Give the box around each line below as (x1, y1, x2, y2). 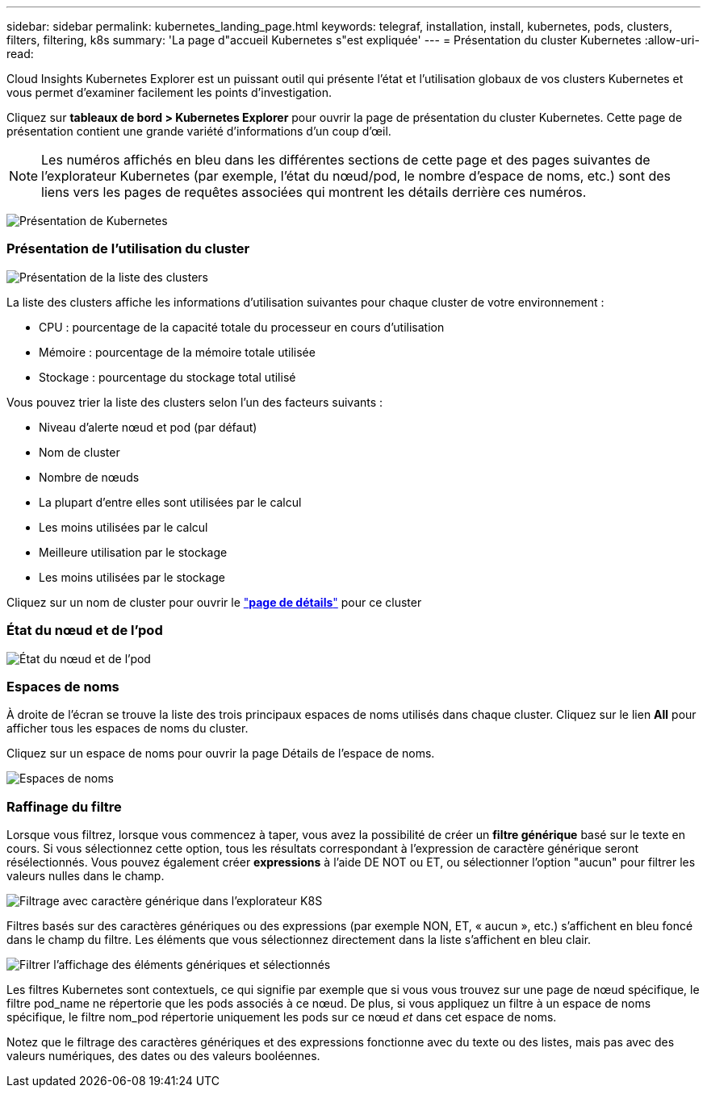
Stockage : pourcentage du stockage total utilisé (39, 370, 296, 384)
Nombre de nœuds (39, 470, 140, 484)
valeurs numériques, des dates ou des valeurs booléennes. (6, 1049, 320, 1063)
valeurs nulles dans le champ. (6, 869, 165, 883)
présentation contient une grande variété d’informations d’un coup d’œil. (6, 124, 391, 138)
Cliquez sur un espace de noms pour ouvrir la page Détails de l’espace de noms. (6, 746, 435, 761)
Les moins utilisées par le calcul (39, 520, 208, 534)
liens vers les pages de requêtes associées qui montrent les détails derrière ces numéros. (41, 184, 587, 200)
